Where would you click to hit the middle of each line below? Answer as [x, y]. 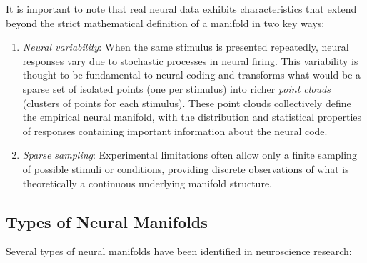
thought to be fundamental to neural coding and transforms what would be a [192, 75]
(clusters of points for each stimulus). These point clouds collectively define [187, 103]
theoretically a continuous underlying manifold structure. [147, 183]
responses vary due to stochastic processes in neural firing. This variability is [190, 60]
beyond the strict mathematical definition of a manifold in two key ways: [165, 23]
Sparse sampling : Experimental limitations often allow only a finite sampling [190, 155]
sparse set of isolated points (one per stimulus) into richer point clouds [176, 88]
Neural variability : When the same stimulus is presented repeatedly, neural [186, 47]
